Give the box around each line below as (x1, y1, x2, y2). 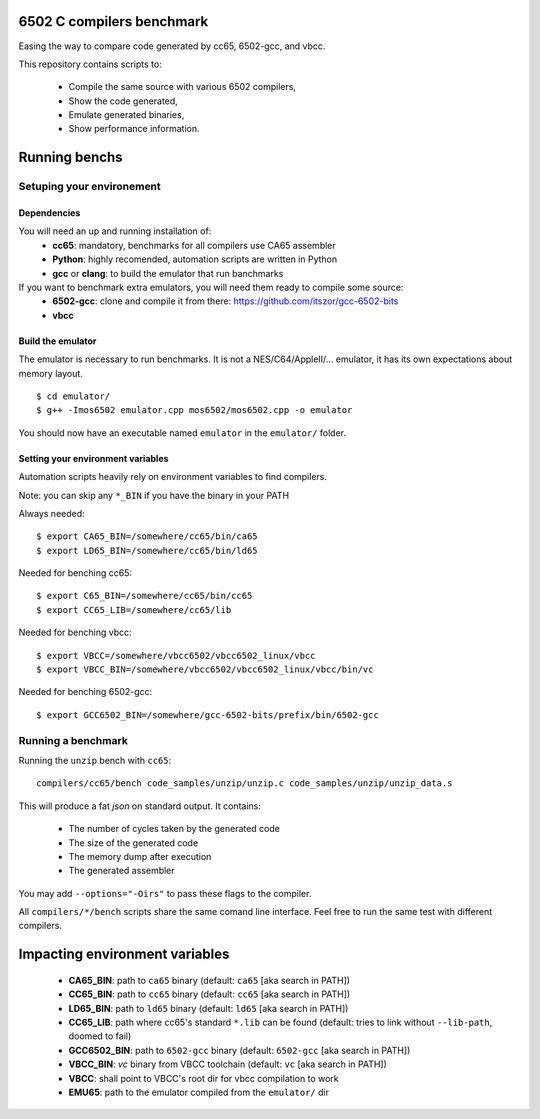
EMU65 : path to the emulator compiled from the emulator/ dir (68, 1086, 330, 1098)
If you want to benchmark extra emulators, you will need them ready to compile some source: (18, 281, 404, 293)
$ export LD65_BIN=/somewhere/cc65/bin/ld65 (36, 545, 259, 556)
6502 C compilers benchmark (18, 13, 209, 30)
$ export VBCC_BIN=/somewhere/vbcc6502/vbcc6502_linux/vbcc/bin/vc (36, 664, 374, 675)
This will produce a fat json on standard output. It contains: (18, 800, 262, 812)
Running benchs (18, 149, 124, 166)
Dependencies (18, 207, 81, 219)
